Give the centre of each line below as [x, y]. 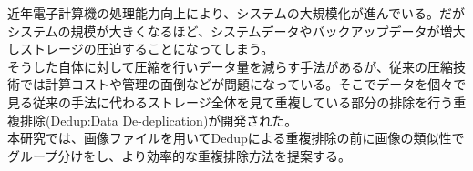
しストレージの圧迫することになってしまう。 [141, 49]
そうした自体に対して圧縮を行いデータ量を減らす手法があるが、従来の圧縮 [231, 66]
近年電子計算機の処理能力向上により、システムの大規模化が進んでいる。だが [236, 13]
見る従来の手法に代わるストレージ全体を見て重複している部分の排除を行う [231, 101]
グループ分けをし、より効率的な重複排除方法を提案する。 [179, 155]
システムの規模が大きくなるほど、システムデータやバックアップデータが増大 [236, 30]
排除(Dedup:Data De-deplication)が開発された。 [159, 120]
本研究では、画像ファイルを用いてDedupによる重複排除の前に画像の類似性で [236, 138]
